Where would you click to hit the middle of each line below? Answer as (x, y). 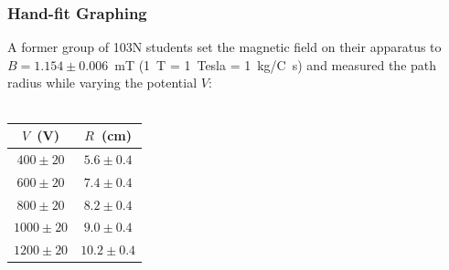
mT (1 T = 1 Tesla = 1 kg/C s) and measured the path (276, 64)
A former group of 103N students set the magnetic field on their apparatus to (224, 47)
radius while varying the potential (102, 83)
